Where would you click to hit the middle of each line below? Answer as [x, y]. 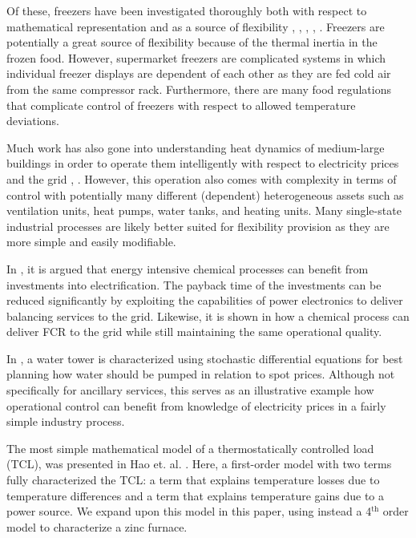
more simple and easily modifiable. [91, 242]
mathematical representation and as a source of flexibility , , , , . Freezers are [196, 26]
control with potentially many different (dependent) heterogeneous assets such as [205, 194]
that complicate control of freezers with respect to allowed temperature [181, 105]
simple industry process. [66, 421]
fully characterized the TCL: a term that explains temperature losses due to [193, 480]
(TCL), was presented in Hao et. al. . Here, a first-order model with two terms [199, 464]
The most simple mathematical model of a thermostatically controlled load [190, 448]
